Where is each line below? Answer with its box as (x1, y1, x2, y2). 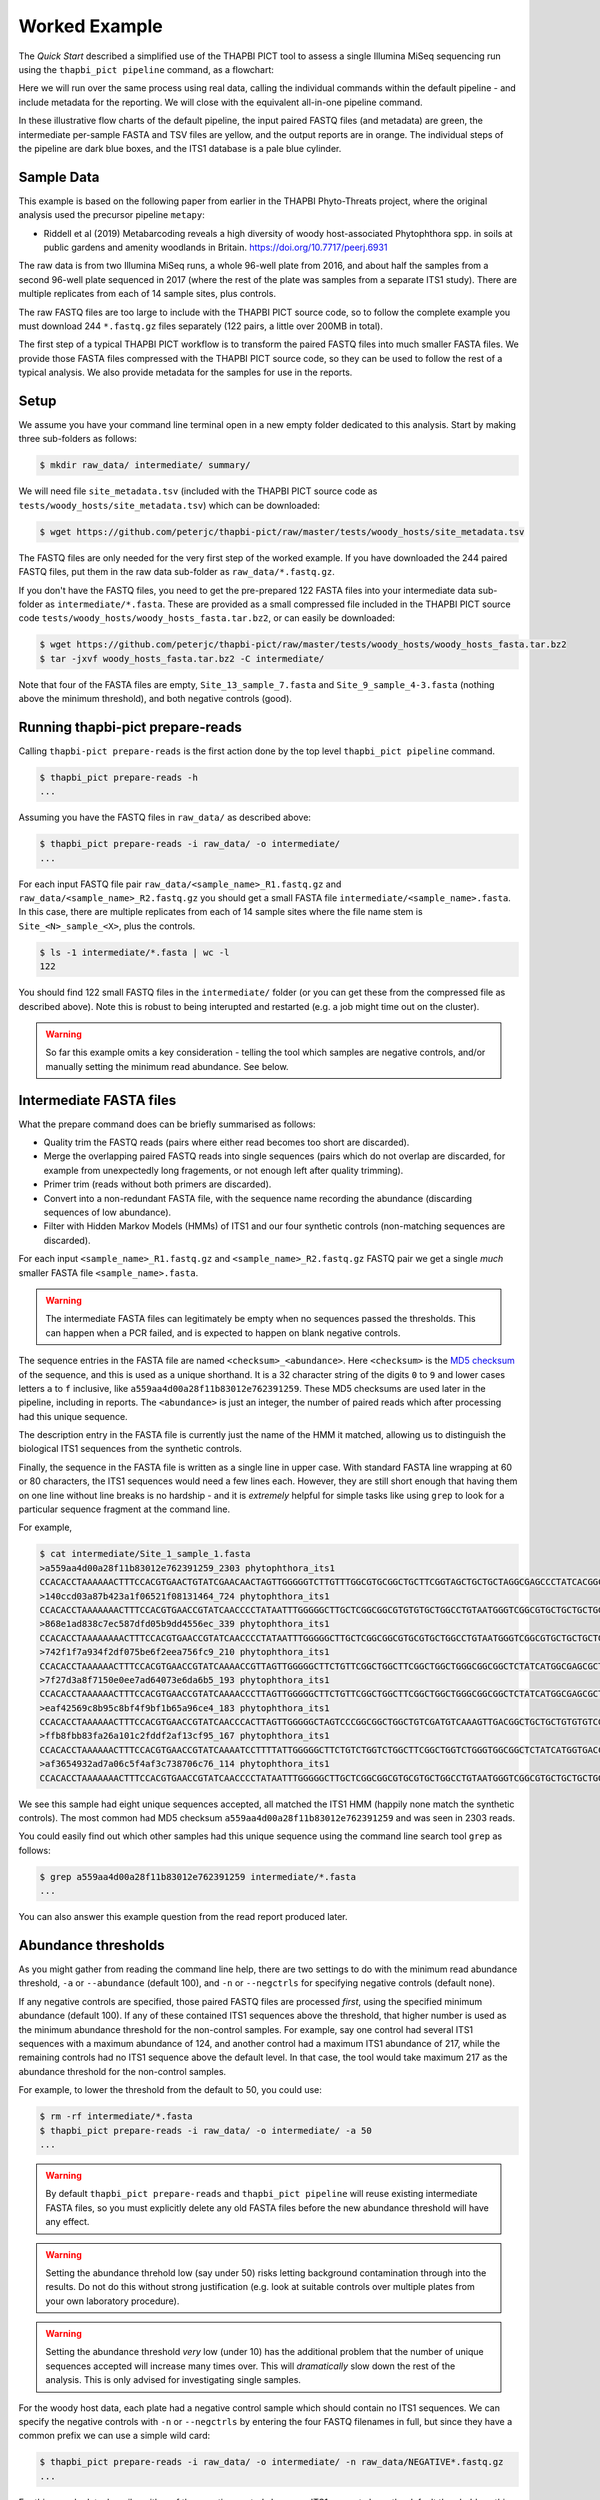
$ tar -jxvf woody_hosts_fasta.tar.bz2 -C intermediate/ (39, 653, 325, 664)
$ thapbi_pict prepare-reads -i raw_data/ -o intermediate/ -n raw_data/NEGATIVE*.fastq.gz (39, 2456, 504, 2468)
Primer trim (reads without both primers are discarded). (43, 1178, 272, 1190)
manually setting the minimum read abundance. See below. (45, 1060, 289, 1072)
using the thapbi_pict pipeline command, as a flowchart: (18, 63, 275, 75)
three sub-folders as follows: (18, 433, 137, 445)
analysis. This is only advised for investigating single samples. (45, 2374, 302, 2386)
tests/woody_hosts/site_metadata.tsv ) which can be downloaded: (18, 499, 320, 511)
